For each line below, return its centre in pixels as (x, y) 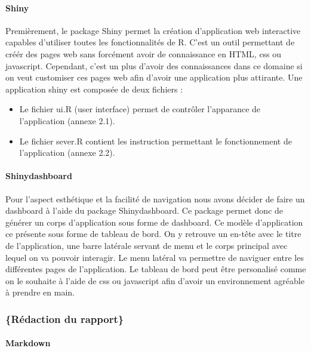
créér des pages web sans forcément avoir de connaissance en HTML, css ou (144, 53)
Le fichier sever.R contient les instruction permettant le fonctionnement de (155, 141)
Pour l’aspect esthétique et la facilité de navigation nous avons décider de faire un (155, 198)
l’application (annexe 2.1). (67, 120)
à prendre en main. (40, 292)
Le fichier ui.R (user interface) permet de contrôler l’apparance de (140, 109)
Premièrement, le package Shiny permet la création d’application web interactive (153, 30)
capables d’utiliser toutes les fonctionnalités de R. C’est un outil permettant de (150, 42)
